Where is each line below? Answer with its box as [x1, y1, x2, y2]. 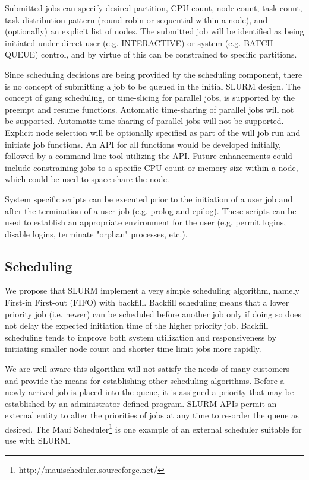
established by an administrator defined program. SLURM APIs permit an [5, 397, 277, 409]
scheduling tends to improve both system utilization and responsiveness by [5, 330, 276, 343]
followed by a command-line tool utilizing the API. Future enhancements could [5, 150, 292, 162]
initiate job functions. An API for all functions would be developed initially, [5, 138, 281, 150]
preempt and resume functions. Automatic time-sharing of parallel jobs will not [5, 103, 294, 115]
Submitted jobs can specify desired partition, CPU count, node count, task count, [5, 2, 302, 14]
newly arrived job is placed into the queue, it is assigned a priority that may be [5, 386, 294, 398]
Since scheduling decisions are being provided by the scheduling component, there [5, 68, 302, 80]
